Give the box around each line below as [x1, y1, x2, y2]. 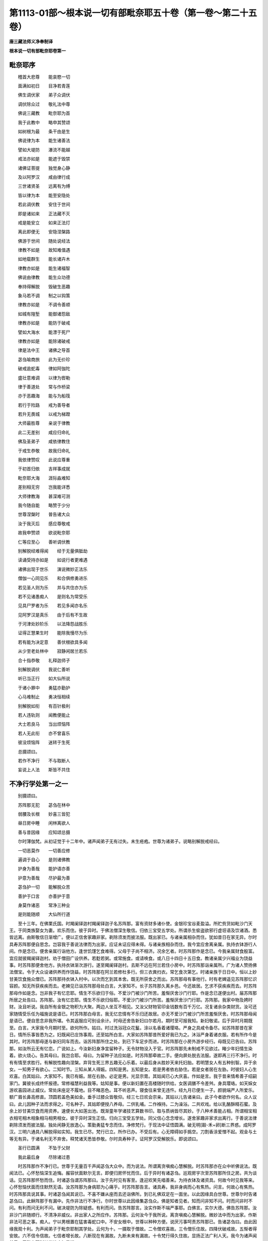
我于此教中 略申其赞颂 [17, 119, 70, 125]
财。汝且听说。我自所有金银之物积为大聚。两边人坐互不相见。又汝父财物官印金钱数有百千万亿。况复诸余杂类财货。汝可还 [9, 1004, 257, 1010]
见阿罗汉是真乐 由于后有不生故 [17, 612, 88, 618]
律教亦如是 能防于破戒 [17, 320, 70, 326]
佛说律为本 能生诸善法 [17, 138, 70, 143]
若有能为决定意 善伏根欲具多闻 [17, 639, 88, 645]
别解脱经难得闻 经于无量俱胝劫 [17, 548, 88, 553]
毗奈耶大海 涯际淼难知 [17, 475, 70, 481]
